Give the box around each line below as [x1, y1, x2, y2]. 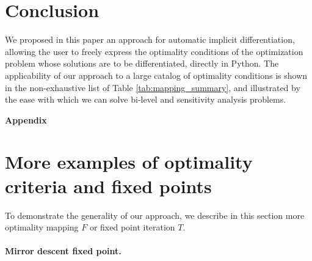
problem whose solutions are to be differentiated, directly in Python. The [5, 57, 279, 70]
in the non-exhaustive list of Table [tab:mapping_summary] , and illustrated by [5, 81, 300, 94]
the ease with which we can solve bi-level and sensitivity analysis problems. [5, 93, 286, 106]
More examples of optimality [5, 149, 253, 174]
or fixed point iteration [89, 221, 175, 233]
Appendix [5, 113, 47, 126]
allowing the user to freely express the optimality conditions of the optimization [5, 45, 303, 57]
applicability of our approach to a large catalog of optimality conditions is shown [5, 68, 308, 81]
